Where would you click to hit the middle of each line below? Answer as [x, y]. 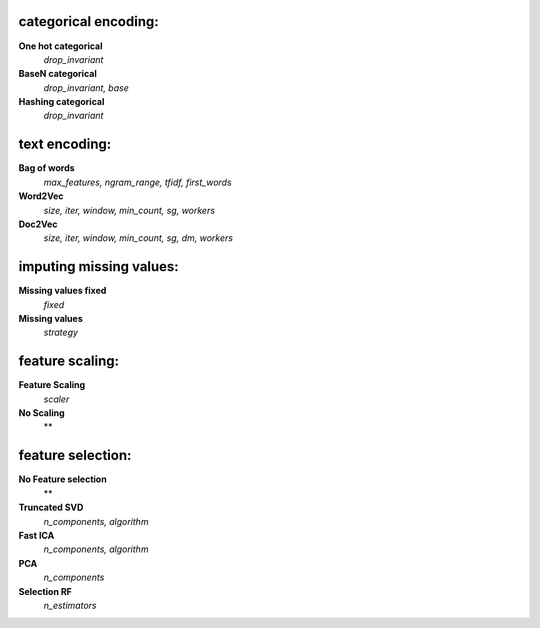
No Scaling [41, 413]
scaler [56, 399]
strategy [61, 332]
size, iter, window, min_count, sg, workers [129, 210]
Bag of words [46, 168]
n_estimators [70, 605]
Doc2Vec [38, 224]
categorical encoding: [88, 21]
